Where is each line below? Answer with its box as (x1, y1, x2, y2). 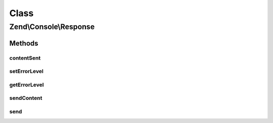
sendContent (9, 95, 42, 102)
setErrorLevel (9, 68, 44, 75)
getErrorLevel (9, 81, 44, 88)
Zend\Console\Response (9, 22, 95, 31)
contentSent (9, 54, 41, 61)
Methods (9, 39, 38, 47)
